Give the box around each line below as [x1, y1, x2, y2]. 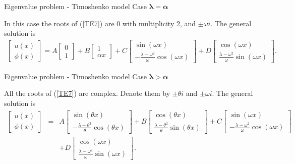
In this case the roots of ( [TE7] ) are [4, 18, 114, 28]
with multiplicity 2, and [123, 18, 196, 28]
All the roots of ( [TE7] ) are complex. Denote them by [4, 88, 170, 98]
